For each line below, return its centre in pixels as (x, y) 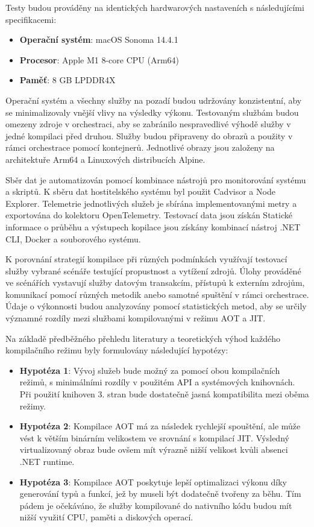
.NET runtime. (47, 461)
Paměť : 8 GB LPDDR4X (68, 80)
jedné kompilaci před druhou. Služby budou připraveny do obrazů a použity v (149, 135)
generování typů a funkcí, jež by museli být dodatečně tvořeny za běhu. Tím (160, 494)
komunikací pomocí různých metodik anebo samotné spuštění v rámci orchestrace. (157, 294)
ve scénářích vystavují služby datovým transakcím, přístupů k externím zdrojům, (155, 282)
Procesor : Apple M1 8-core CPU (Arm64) (99, 59)
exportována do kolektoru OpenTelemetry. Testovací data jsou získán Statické (149, 215)
